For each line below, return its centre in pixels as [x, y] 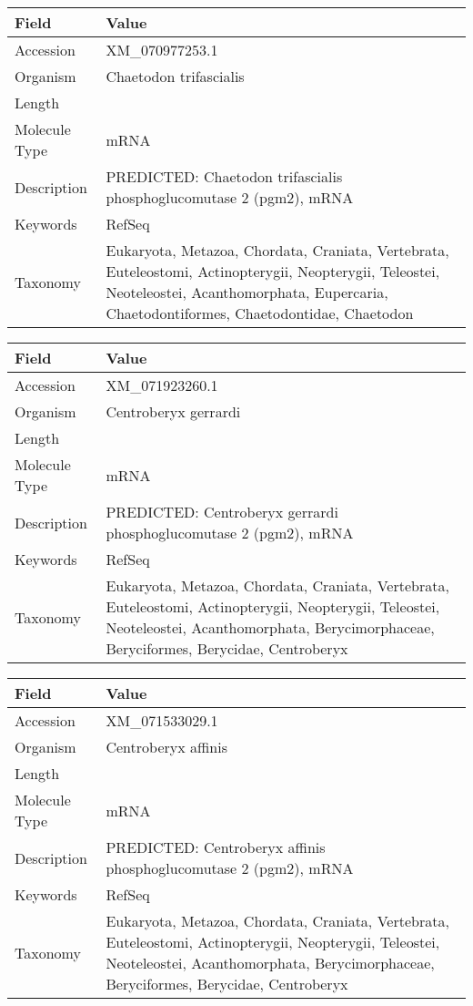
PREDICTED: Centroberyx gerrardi [222, 512]
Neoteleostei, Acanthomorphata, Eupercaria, [247, 292]
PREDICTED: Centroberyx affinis [216, 847]
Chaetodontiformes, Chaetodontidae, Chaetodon [260, 313]
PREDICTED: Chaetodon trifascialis [224, 176]
